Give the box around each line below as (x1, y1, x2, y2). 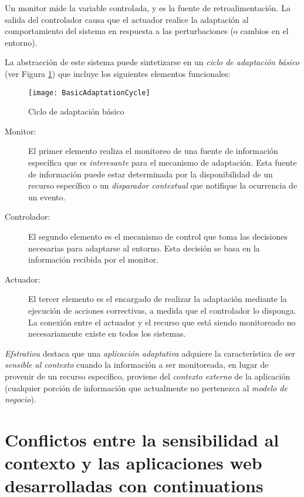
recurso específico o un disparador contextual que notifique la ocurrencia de (28, 179, 298, 192)
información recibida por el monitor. (28, 253, 158, 266)
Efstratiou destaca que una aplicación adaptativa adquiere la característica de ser (5, 347, 295, 359)
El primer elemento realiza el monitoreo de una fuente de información (28, 145, 278, 157)
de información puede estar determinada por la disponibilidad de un (28, 167, 273, 180)
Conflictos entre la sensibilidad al (5, 427, 279, 451)
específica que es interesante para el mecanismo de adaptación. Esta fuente (28, 156, 297, 168)
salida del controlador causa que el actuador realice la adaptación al (5, 13, 249, 25)
